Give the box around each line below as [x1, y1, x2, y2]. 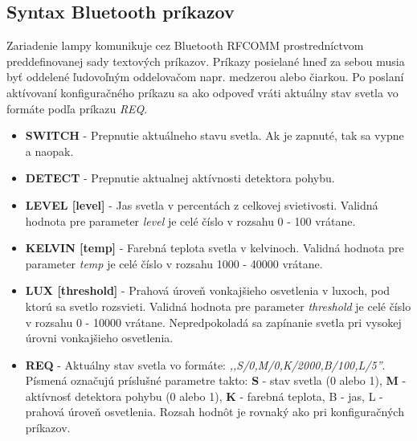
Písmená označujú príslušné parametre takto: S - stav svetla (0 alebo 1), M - [25, 372, 407, 389]
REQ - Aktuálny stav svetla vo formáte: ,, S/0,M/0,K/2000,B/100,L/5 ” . [25, 356, 386, 373]
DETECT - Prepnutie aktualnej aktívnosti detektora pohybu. [25, 169, 335, 186]
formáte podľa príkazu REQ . [6, 100, 148, 116]
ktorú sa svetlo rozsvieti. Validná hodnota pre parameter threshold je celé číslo [25, 297, 411, 314]
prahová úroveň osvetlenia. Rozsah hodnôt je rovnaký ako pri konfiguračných [25, 403, 404, 420]
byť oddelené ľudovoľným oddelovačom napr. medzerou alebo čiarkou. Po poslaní [6, 68, 404, 85]
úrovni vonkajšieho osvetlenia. [25, 329, 174, 346]
